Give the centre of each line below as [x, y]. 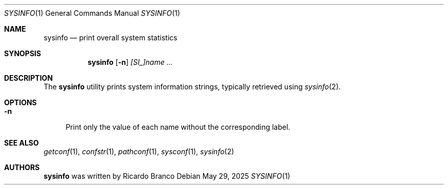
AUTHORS [22, 167]
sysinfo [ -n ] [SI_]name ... [130, 62]
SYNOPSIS [23, 53]
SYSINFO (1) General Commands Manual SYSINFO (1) [92, 13]
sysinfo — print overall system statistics [110, 38]
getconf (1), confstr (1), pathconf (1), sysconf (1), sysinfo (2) [139, 151]
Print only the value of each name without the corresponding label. [178, 127]
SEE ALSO [21, 143]
